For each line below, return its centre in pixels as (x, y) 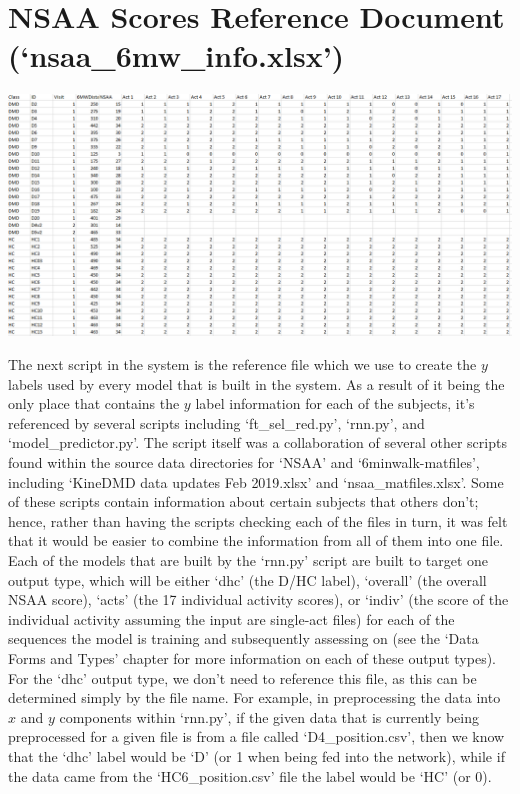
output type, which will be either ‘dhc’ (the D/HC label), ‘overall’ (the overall (247, 579)
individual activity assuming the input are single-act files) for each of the (231, 618)
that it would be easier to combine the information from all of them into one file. (256, 540)
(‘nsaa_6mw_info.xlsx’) (176, 55)
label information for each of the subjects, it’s (335, 403)
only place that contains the (94, 403)
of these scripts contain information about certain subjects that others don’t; (243, 501)
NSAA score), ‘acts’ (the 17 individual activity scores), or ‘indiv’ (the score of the (258, 599)
